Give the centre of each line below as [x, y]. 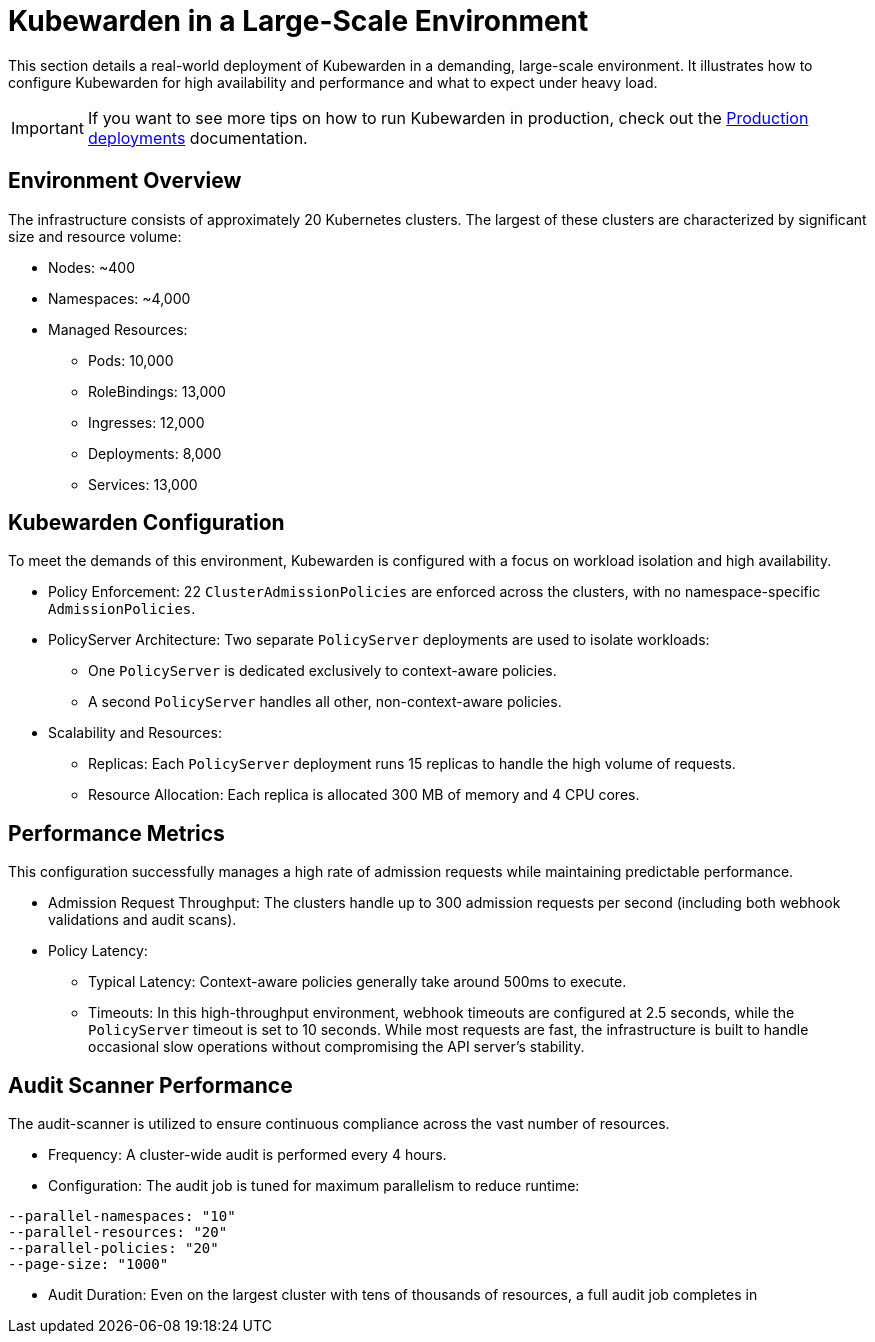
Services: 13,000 [143, 484]
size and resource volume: [95, 236]
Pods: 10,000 [131, 360]
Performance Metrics [116, 833]
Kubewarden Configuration [146, 523]
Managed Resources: [118, 329]
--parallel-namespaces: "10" [122, 1216]
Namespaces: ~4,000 [119, 298]
